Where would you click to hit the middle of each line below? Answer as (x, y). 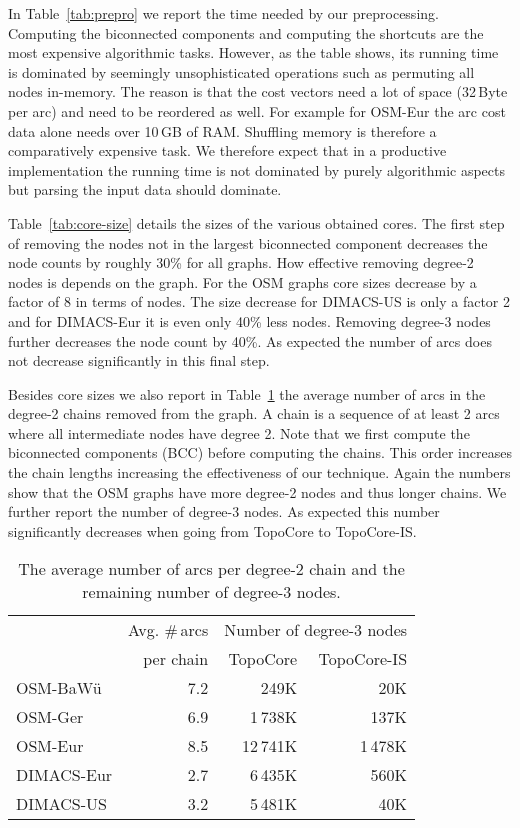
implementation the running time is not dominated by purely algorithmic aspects (256, 169)
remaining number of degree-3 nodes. (211, 592)
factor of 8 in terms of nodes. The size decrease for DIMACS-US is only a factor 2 (259, 301)
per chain (176, 659)
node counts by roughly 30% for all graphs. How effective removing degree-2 (241, 262)
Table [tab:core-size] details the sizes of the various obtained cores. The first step (256, 222)
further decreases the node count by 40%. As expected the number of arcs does (250, 340)
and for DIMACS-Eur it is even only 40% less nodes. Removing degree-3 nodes (249, 320)
